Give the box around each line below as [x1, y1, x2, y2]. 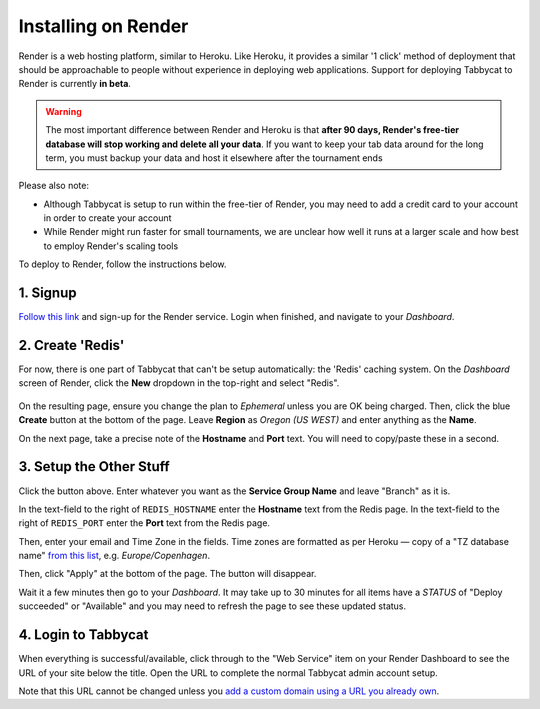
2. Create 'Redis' [18, 336, 125, 354]
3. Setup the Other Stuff [18, 458, 170, 475]
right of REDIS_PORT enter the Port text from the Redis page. [18, 517, 270, 529]
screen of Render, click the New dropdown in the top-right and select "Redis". [18, 377, 340, 389]
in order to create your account [43, 212, 172, 224]
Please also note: [18, 180, 90, 192]
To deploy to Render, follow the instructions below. [18, 258, 227, 270]
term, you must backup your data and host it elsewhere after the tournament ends [45, 151, 384, 164]
